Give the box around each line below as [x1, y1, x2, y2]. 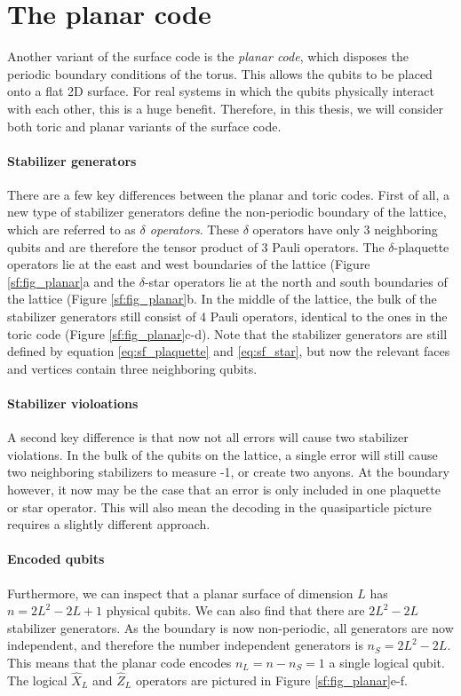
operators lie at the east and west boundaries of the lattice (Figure [7, 255, 370, 273]
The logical [7, 670, 68, 689]
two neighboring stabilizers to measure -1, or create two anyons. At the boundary [7, 463, 449, 481]
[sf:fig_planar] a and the [7, 272, 136, 290]
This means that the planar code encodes [7, 652, 232, 671]
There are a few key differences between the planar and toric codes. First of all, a [7, 185, 449, 203]
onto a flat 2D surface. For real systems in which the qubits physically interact [7, 82, 434, 100]
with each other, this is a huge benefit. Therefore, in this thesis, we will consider [7, 99, 443, 117]
